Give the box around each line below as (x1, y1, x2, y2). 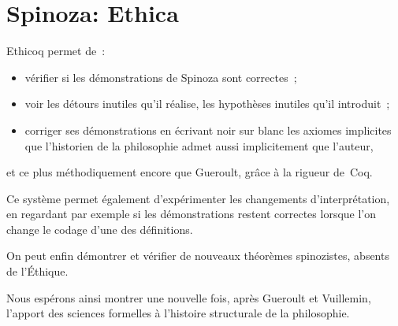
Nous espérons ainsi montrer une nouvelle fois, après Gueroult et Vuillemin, (6, 289, 371, 306)
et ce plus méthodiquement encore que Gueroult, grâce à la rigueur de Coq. (6, 164, 373, 180)
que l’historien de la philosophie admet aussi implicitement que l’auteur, (24, 137, 374, 154)
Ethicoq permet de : (6, 43, 106, 59)
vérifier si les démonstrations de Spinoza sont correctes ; (24, 69, 297, 85)
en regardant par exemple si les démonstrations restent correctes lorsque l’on (6, 206, 377, 222)
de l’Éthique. (6, 263, 69, 280)
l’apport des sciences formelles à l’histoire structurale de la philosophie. (6, 305, 350, 321)
